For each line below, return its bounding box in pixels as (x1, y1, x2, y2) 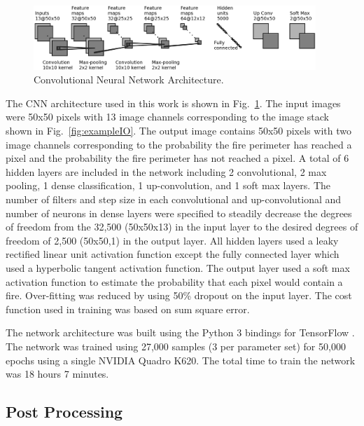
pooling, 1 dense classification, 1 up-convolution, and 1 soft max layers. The (6, 178, 330, 193)
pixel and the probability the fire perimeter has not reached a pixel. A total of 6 (6, 151, 349, 165)
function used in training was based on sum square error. (6, 301, 250, 316)
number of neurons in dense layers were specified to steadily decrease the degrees (6, 205, 352, 220)
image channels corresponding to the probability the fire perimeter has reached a (6, 137, 352, 151)
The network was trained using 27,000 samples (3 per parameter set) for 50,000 (6, 338, 346, 353)
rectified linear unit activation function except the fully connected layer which (6, 247, 339, 261)
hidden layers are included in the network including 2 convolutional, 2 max (6, 164, 327, 179)
